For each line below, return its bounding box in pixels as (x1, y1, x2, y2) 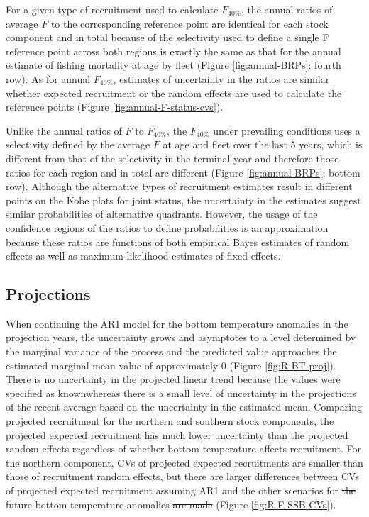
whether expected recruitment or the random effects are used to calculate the (6, 85, 342, 100)
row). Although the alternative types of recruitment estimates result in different (6, 179, 353, 194)
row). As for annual (6, 71, 91, 86)
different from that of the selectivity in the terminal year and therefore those (6, 150, 339, 165)
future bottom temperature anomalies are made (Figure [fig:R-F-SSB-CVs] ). (6, 496, 336, 511)
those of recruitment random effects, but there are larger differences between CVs (6, 469, 359, 484)
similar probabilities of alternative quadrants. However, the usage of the (6, 206, 318, 221)
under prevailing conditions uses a (213, 123, 360, 138)
